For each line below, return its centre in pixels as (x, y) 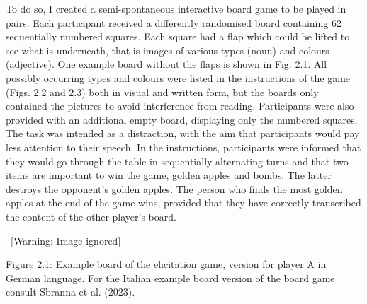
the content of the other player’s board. (91, 216)
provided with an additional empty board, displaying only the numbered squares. (182, 119)
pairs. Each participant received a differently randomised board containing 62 (174, 22)
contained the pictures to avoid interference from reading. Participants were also (180, 106)
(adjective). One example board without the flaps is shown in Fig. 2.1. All (166, 64)
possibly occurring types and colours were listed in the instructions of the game (178, 77)
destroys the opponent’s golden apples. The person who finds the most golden (174, 188)
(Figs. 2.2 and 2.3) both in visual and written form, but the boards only (162, 92)
